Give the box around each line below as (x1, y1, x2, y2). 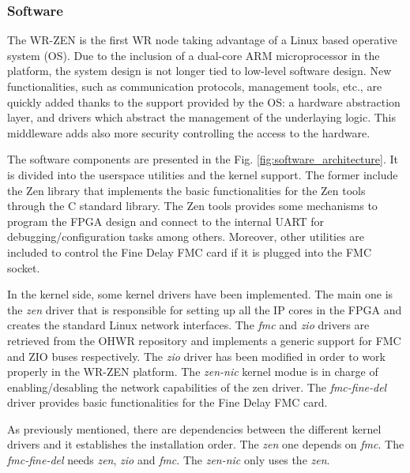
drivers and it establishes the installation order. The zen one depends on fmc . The (7, 436, 404, 452)
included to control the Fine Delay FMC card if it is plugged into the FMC (7, 243, 372, 260)
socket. (7, 259, 40, 276)
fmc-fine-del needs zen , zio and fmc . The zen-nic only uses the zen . (7, 452, 330, 468)
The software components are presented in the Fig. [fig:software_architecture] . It (7, 151, 399, 167)
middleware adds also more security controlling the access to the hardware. (7, 124, 371, 141)
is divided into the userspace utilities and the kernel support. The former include (7, 166, 398, 182)
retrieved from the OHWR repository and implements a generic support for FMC (7, 332, 401, 348)
